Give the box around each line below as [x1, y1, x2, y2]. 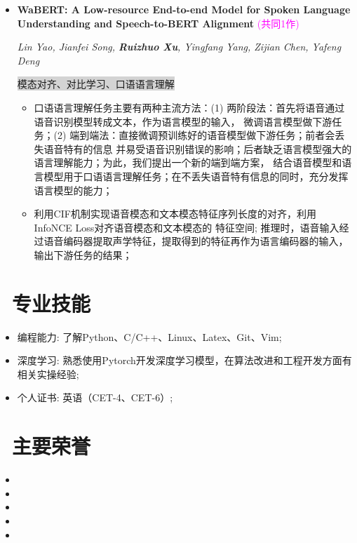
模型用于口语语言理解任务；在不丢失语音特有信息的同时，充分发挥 [43, 168, 349, 183]
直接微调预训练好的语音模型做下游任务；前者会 [119, 128, 335, 142]
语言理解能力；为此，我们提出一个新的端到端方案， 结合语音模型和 [34, 155, 342, 170]
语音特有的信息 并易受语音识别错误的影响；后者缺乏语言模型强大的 [43, 141, 352, 156]
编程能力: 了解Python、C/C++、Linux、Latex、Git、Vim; [17, 329, 282, 344]
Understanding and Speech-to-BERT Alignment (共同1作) [17, 15, 299, 30]
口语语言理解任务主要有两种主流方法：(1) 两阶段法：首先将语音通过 [34, 100, 345, 114]
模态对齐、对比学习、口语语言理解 [17, 76, 175, 91]
